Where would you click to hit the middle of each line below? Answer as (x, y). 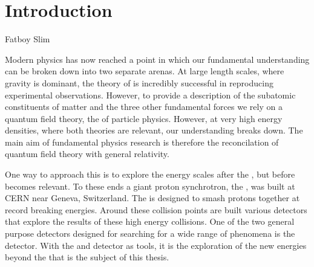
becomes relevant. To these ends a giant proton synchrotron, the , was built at (150, 186)
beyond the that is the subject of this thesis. (87, 257)
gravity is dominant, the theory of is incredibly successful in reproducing (139, 82)
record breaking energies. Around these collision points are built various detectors (156, 209)
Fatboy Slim (28, 39)
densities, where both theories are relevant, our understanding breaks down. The (154, 130)
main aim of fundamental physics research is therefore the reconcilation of (142, 142)
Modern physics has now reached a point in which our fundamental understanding (157, 59)
